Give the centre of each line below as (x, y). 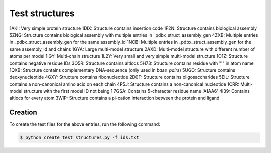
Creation (23, 113)
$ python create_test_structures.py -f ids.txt (79, 138)
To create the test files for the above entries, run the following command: (85, 124)
